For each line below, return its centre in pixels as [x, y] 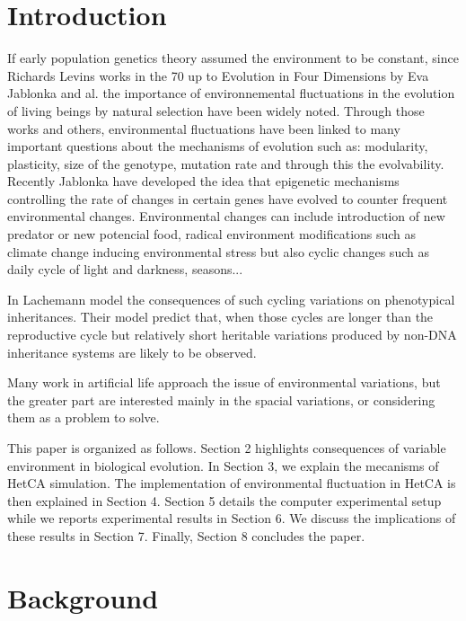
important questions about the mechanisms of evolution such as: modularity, [218, 146]
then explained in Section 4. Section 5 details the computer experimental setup [224, 500]
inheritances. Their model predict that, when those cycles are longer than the [220, 317]
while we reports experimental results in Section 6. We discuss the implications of [232, 518]
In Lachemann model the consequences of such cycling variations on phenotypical [231, 299]
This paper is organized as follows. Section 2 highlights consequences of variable [227, 448]
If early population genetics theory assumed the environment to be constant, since [233, 58]
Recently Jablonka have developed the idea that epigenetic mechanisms [203, 181]
